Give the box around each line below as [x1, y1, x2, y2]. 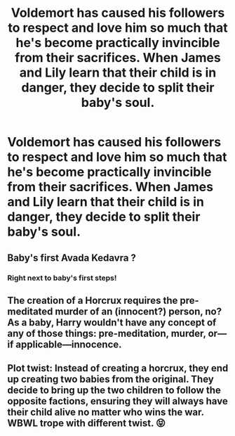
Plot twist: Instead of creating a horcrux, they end [7, 362, 229, 374]
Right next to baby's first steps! [7, 273, 117, 283]
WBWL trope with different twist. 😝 [7, 417, 166, 430]
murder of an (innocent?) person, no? [55, 305, 222, 317]
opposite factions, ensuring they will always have [7, 395, 228, 407]
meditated [7, 305, 53, 317]
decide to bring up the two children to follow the [7, 385, 221, 397]
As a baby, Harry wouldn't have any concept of [7, 316, 217, 328]
